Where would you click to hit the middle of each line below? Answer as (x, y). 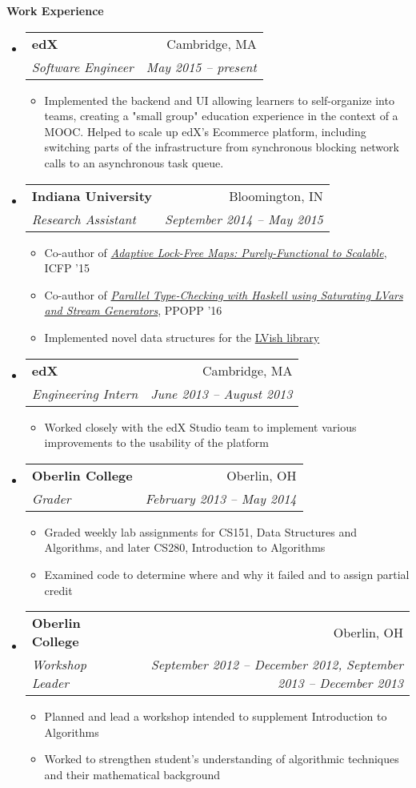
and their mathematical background (132, 774)
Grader (51, 498)
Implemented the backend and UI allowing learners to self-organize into (219, 100)
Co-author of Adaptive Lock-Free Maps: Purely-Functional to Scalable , (216, 252)
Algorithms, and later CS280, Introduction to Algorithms (185, 547)
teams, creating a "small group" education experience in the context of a (221, 116)
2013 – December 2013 (340, 683)
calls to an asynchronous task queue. (134, 162)
